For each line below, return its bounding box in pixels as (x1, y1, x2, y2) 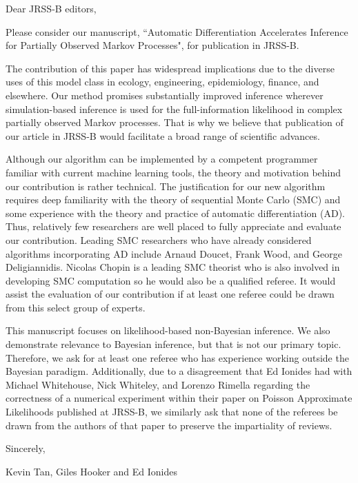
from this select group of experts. (6, 300, 146, 314)
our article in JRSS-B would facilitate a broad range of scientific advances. (6, 128, 320, 143)
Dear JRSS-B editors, (6, 1, 97, 15)
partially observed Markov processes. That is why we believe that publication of (6, 115, 344, 130)
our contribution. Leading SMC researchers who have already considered (6, 232, 312, 247)
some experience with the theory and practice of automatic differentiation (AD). (6, 205, 345, 220)
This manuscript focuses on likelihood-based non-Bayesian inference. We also (6, 323, 330, 338)
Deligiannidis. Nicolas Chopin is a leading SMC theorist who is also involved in (6, 260, 340, 274)
